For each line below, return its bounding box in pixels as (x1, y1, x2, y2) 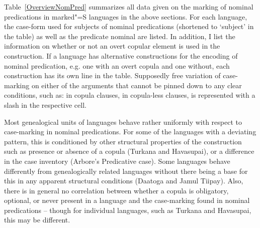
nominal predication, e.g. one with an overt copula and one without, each (4, 60, 230, 71)
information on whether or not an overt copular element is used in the (4, 41, 220, 51)
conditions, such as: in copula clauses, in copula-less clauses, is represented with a (4, 90, 255, 100)
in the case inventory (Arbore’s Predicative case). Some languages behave (4, 155, 230, 166)
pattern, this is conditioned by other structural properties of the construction (4, 136, 242, 146)
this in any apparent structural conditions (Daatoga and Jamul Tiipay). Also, (4, 175, 243, 186)
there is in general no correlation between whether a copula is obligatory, (4, 185, 229, 195)
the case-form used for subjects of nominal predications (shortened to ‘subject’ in (4, 21, 254, 32)
